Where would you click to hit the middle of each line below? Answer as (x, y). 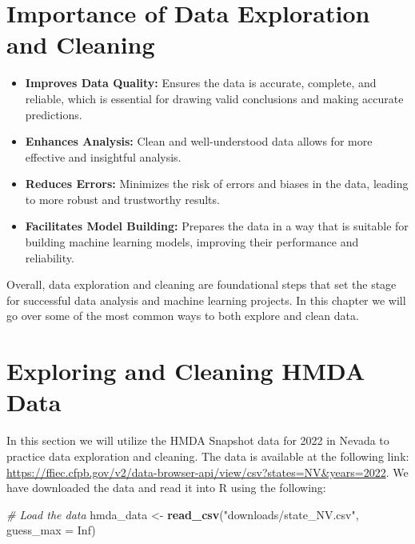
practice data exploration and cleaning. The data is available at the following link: (208, 456)
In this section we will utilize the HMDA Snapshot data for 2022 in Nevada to (198, 440)
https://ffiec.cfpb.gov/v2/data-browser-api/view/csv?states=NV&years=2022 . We (207, 472)
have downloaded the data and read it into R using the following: (166, 488)
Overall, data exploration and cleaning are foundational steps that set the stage (202, 284)
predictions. (54, 114)
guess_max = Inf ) (51, 530)
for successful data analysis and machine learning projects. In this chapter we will (206, 300)
